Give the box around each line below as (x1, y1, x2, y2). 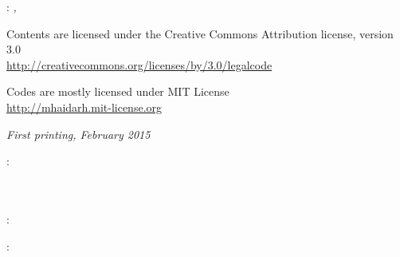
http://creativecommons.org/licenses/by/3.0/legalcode (6, 56, 273, 73)
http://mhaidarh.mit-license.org (6, 98, 163, 115)
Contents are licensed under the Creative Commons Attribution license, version (6, 25, 394, 42)
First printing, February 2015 (6, 125, 151, 142)
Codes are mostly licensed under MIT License (6, 83, 229, 100)
